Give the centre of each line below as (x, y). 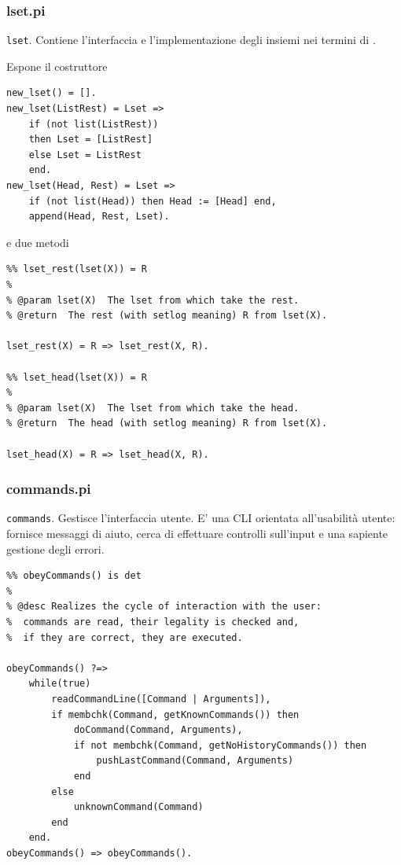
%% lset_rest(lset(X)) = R (77, 269)
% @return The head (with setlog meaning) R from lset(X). (167, 423)
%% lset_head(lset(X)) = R (77, 377)
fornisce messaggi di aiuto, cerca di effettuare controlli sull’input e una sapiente (197, 533)
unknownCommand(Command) (138, 807)
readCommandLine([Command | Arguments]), (161, 699)
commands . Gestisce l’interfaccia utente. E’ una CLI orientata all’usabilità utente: (201, 518)
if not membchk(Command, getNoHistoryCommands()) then (220, 745)
